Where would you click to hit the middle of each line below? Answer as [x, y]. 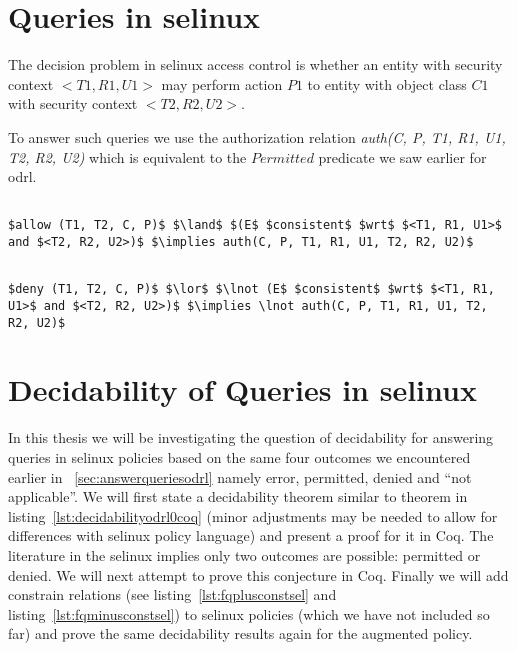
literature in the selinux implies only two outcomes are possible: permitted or [244, 554]
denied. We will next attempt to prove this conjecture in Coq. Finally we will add [258, 574]
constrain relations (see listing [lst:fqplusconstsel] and [172, 594]
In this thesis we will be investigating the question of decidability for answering [251, 437]
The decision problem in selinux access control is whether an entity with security [255, 64]
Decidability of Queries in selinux [242, 389]
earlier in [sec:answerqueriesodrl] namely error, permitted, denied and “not [240, 476]
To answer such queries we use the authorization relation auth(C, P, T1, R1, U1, [257, 136]
